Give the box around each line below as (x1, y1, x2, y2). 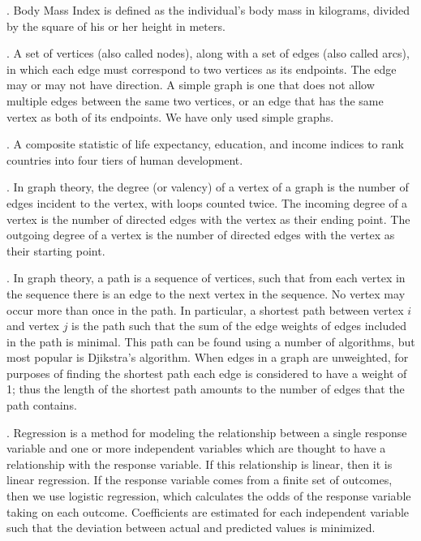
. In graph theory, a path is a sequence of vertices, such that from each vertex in (6, 269, 406, 286)
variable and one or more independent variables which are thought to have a (6, 440, 386, 457)
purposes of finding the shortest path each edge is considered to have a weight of (6, 364, 407, 381)
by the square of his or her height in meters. (6, 17, 226, 34)
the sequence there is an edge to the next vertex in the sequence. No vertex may (6, 285, 406, 302)
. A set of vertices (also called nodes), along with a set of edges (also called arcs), (6, 45, 410, 62)
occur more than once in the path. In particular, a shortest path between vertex (6, 301, 404, 318)
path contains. (6, 397, 77, 414)
